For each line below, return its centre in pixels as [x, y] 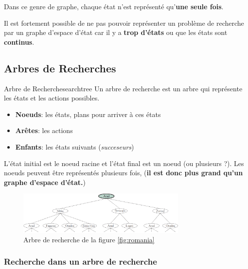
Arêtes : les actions [44, 130]
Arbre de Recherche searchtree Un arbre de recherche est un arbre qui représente [123, 88]
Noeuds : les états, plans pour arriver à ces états [88, 114]
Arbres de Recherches [60, 68]
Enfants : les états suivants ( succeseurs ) [75, 146]
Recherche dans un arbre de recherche [80, 261]
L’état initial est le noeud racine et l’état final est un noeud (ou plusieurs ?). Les [124, 163]
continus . [19, 42]
